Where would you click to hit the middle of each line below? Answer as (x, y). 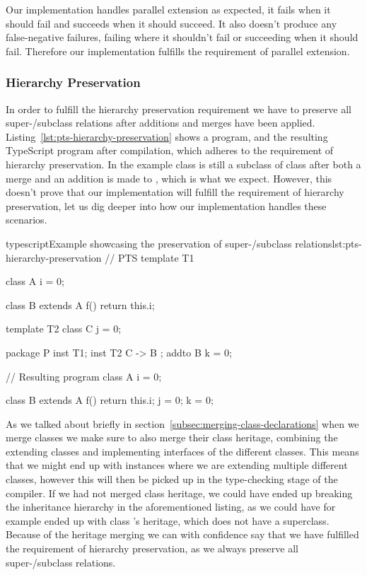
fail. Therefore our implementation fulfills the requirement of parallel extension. (178, 51)
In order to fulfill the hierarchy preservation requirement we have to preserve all (179, 109)
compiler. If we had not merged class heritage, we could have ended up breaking (179, 493)
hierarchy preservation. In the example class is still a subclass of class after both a (183, 164)
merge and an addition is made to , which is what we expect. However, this (169, 178)
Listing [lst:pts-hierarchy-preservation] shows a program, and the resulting (167, 136)
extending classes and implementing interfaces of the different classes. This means (182, 451)
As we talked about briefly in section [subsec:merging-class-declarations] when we (182, 423)
